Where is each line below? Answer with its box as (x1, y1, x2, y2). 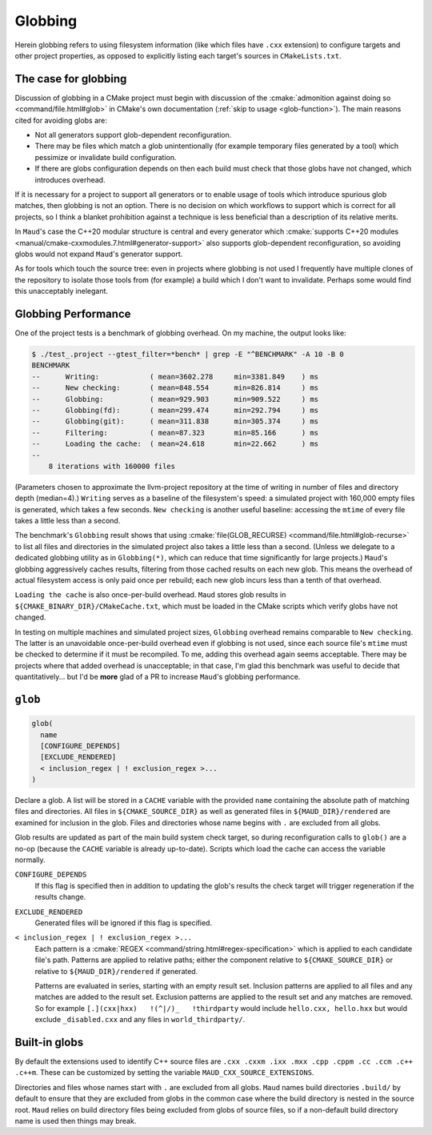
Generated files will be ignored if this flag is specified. (34, 917, 212, 928)
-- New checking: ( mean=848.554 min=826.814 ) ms (31, 383, 319, 392)
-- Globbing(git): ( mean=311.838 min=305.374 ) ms (31, 417, 319, 426)
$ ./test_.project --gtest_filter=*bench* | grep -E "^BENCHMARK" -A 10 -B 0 (31, 349, 344, 359)
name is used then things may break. (14, 1116, 137, 1125)
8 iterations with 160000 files (48, 461, 176, 471)
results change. (34, 892, 86, 902)
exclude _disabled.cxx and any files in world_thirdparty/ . (34, 1015, 246, 1025)
